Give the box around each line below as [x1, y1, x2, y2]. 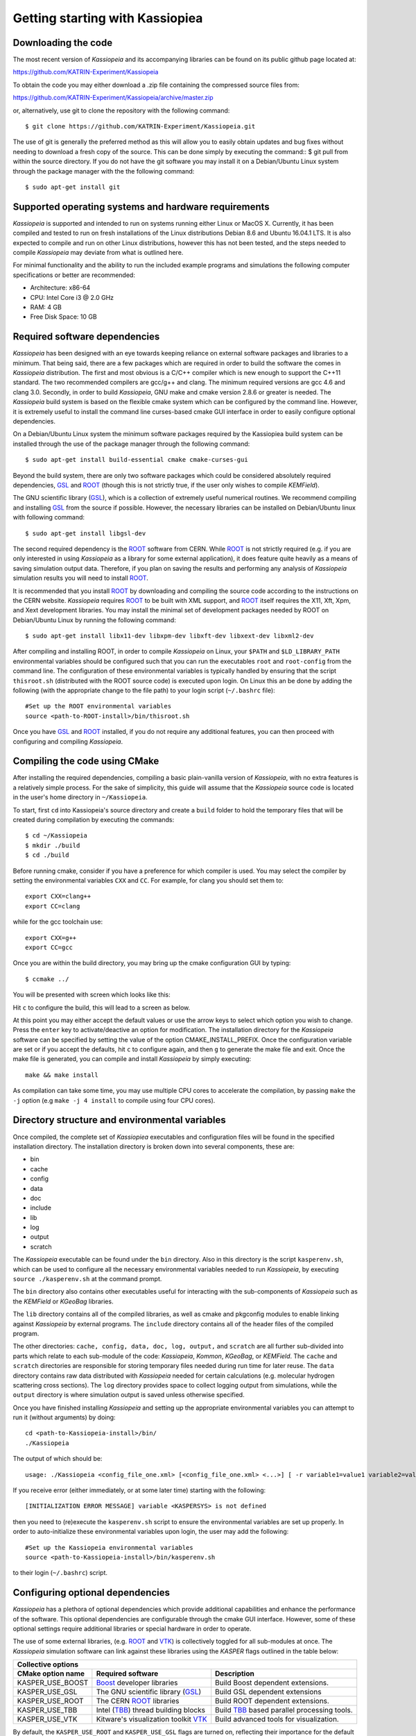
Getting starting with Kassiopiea [12, 10, 203, 26]
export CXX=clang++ [25, 892, 92, 901]
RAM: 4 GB [30, 303, 62, 311]
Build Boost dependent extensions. [215, 1678, 329, 1687]
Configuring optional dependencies [12, 1587, 170, 1599]
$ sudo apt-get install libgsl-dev [25, 529, 146, 537]
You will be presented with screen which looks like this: [12, 990, 171, 999]
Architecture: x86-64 [30, 283, 91, 292]
